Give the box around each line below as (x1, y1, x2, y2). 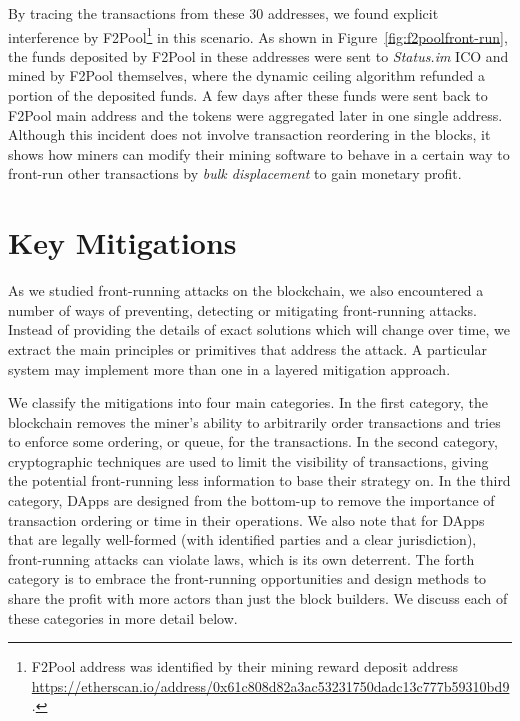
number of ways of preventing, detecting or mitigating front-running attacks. (8, 299, 477, 320)
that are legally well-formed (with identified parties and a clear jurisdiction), (8, 529, 477, 550)
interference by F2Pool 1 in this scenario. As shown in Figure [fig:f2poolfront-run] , (8, 23, 508, 47)
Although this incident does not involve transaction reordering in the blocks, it (8, 124, 491, 145)
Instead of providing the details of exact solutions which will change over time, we (8, 319, 511, 340)
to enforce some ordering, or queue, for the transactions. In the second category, (8, 431, 498, 452)
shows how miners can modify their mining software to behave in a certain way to (8, 143, 510, 164)
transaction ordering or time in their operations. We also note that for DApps (8, 509, 485, 530)
